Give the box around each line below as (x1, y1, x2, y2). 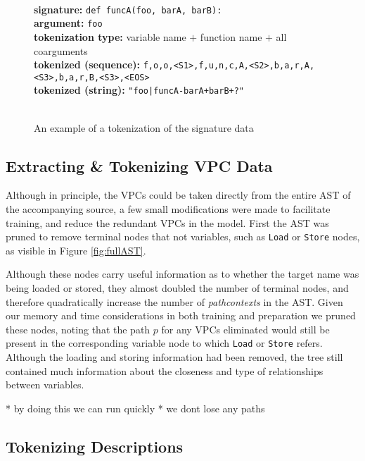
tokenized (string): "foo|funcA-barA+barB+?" (34, 82, 245, 97)
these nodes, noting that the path (6, 321, 151, 336)
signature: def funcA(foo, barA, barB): (34, 1, 222, 16)
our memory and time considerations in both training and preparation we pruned (6, 308, 356, 323)
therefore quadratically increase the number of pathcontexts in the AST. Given (6, 294, 343, 309)
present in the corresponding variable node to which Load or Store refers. (6, 336, 323, 350)
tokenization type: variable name (34, 29, 186, 44)
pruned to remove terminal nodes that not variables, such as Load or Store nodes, (6, 229, 360, 244)
